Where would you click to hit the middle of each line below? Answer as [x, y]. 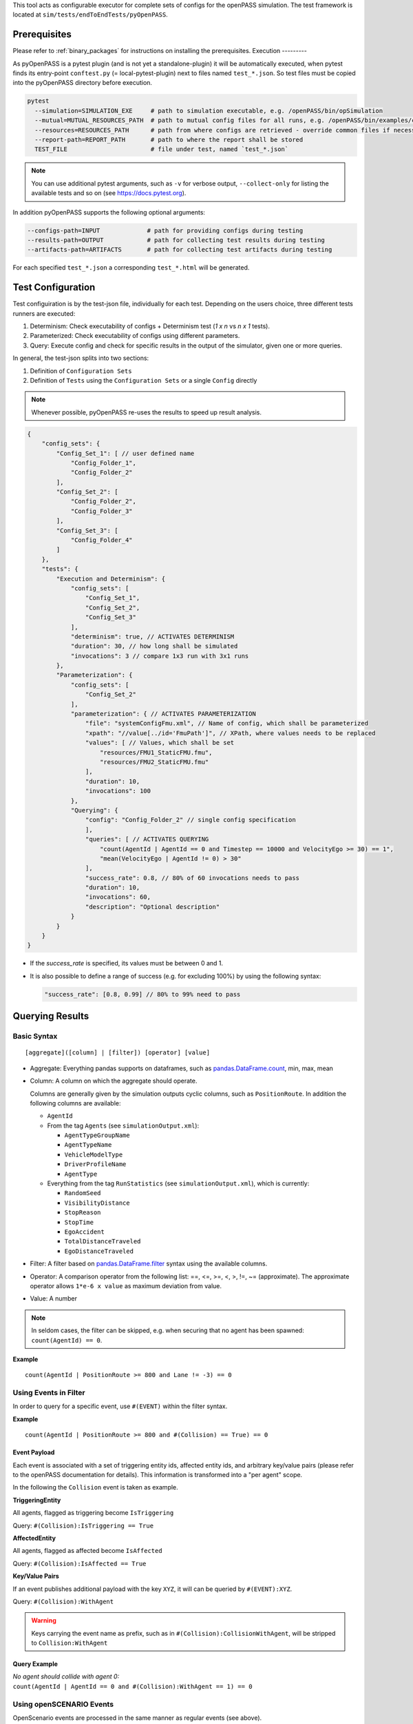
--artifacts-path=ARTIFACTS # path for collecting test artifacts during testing [180, 250]
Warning [44, 1621]
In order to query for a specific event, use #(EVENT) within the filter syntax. [120, 1406]
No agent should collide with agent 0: [66, 1676]
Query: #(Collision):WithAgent [63, 1601]
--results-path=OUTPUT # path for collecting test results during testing [176, 240]
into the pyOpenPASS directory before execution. [83, 83]
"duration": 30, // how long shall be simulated [154, 646]
